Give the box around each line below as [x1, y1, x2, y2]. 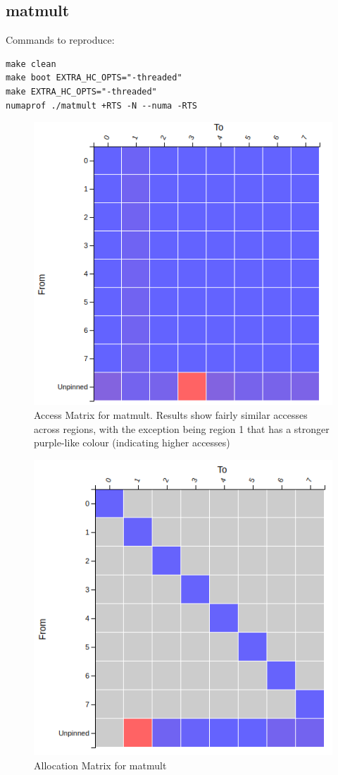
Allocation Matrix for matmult [34, 757, 167, 772]
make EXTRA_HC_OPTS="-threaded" [6, 86, 157, 97]
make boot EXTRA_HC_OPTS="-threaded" [6, 73, 182, 83]
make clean [6, 59, 56, 69]
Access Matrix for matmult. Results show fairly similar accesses [34, 407, 308, 422]
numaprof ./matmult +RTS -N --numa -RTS [6, 100, 198, 111]
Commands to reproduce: [6, 32, 115, 47]
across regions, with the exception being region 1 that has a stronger [34, 421, 330, 436]
